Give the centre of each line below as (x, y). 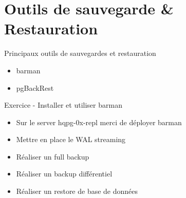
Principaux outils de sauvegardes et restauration (80, 53)
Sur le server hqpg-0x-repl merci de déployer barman (99, 122)
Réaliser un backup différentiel (64, 174)
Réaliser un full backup (53, 156)
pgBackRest (35, 87)
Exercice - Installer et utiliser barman (63, 105)
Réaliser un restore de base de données (77, 191)
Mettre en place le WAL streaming (71, 139)
